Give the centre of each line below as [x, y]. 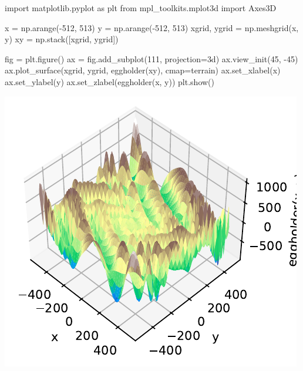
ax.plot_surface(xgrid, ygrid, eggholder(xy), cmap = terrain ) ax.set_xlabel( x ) [143, 70]
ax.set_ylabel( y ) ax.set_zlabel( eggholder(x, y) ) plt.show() [110, 81]
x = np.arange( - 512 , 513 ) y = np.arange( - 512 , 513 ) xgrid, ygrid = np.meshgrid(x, [152, 27]
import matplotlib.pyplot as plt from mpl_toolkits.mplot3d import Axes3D [141, 8]
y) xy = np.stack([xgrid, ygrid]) [62, 39]
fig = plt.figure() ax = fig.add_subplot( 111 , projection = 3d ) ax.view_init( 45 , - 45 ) [151, 58]
